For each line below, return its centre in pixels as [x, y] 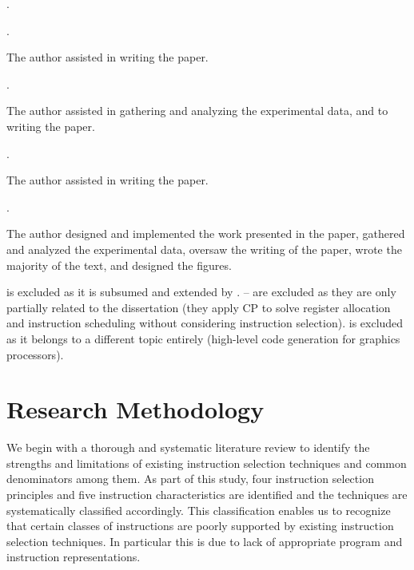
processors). [35, 354]
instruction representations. [74, 557]
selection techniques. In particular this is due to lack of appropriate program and [205, 541]
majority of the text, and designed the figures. [119, 265]
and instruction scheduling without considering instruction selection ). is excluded [205, 323]
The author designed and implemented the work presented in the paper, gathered [206, 234]
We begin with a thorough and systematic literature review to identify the [188, 447]
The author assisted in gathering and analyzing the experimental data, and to [197, 111]
